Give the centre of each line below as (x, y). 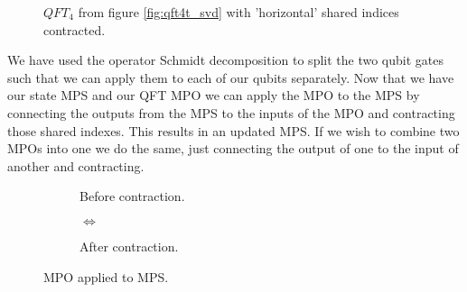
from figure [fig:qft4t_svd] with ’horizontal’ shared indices (238, 12)
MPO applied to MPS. (106, 276)
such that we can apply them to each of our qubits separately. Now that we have (231, 77)
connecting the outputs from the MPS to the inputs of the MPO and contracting (231, 112)
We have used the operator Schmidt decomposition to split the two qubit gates (225, 60)
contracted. (75, 29)
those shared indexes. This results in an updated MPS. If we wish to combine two (233, 130)
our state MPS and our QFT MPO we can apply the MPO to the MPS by (214, 95)
